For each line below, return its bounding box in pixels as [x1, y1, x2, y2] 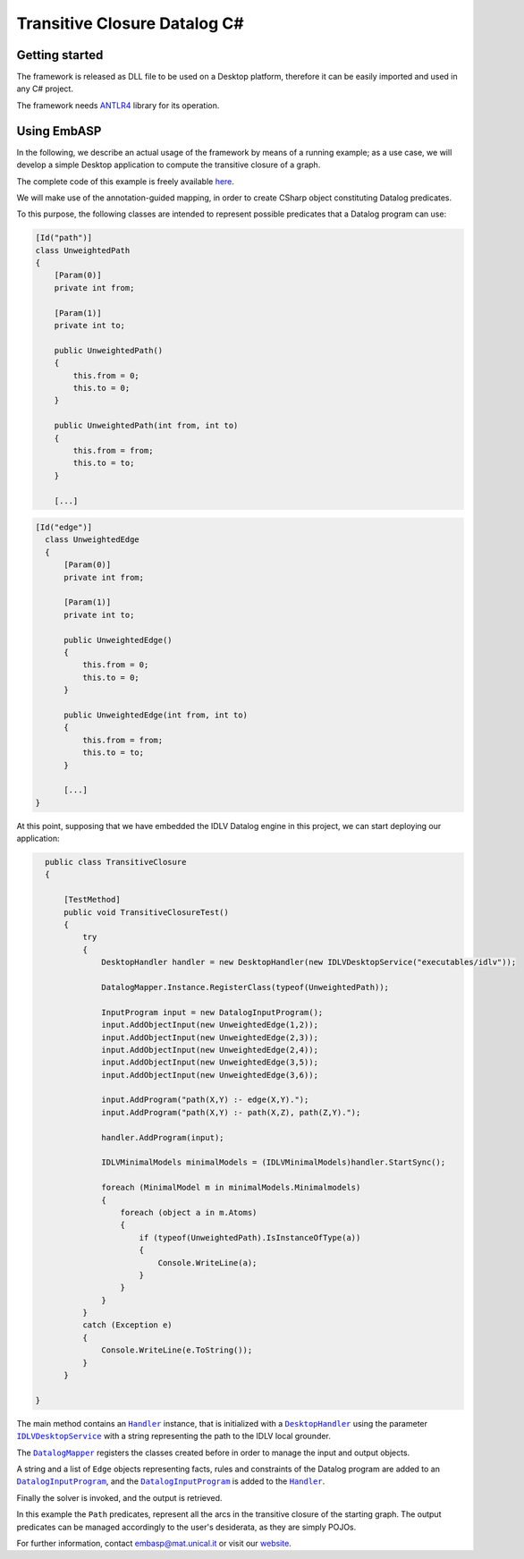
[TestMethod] [63, 894, 121, 905]
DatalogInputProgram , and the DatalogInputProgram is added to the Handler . [16, 1476, 325, 1487]
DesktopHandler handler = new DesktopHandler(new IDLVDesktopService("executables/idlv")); [101, 957, 517, 968]
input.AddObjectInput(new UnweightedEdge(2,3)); [101, 1032, 319, 1042]
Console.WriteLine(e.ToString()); [101, 1345, 253, 1355]
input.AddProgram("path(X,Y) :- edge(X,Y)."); [101, 1095, 309, 1105]
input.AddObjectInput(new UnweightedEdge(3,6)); [101, 1070, 319, 1080]
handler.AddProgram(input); [101, 1132, 224, 1142]
